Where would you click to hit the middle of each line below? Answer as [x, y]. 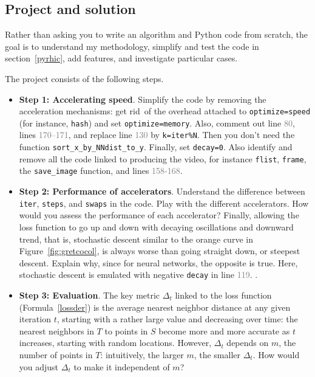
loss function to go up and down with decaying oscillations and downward [156, 227]
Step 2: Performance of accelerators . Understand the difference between [162, 191]
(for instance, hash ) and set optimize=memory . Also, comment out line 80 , [157, 123]
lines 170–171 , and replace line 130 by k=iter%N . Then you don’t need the [157, 135]
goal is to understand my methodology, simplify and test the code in [132, 46]
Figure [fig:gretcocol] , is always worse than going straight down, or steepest [160, 251]
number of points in [56, 354]
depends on [248, 343]
